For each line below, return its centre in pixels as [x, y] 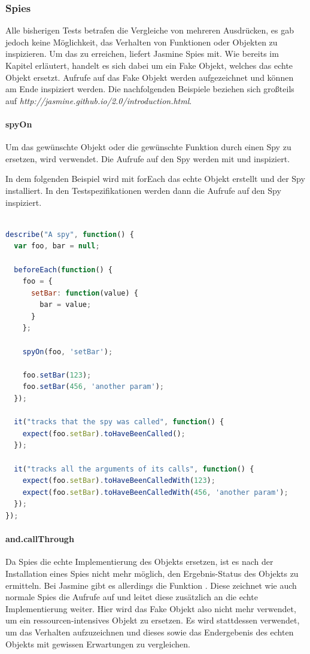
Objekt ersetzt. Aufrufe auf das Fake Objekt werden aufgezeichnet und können [150, 77]
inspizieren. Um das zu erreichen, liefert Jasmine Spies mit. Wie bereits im [142, 54]
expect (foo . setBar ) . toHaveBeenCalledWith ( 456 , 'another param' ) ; [155, 492]
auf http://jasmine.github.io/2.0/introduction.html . [99, 100]
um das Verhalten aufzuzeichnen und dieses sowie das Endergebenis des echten [150, 632]
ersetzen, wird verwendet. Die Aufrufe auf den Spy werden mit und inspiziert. [148, 158]
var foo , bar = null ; [57, 246]
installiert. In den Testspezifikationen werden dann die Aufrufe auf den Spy [143, 190]
